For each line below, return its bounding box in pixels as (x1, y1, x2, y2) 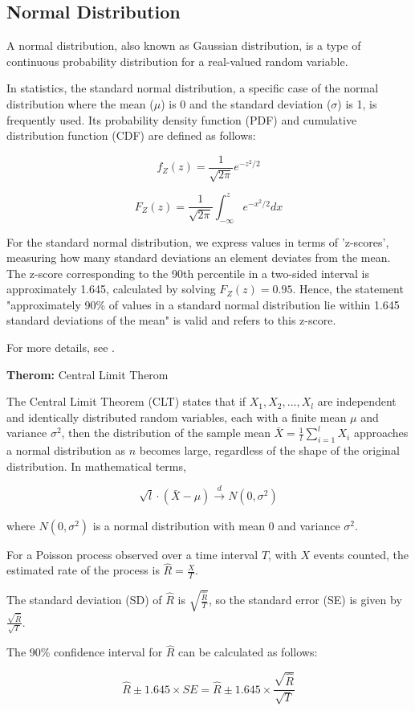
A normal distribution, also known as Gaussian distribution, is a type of (6, 37, 361, 54)
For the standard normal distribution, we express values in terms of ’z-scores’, (6, 233, 389, 250)
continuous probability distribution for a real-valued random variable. (6, 52, 348, 69)
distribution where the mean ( (6, 95, 154, 112)
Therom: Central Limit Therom (6, 366, 169, 382)
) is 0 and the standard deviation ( (161, 95, 332, 112)
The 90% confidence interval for (6, 644, 163, 660)
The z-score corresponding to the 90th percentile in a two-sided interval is (6, 264, 369, 281)
